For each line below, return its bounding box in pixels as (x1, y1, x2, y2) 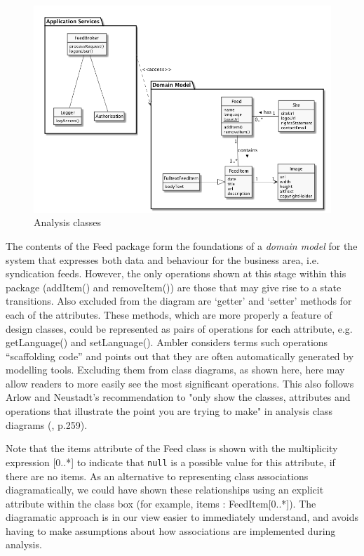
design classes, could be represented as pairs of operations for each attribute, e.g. (6, 321, 353, 336)
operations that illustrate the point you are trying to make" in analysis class (6, 404, 332, 418)
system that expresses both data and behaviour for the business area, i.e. (6, 252, 319, 267)
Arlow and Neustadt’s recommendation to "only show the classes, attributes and (6, 390, 351, 404)
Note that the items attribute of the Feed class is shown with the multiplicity (6, 441, 338, 456)
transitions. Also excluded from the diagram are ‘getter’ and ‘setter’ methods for (6, 293, 352, 308)
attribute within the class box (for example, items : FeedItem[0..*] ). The (6, 496, 316, 510)
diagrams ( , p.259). (6, 417, 88, 432)
